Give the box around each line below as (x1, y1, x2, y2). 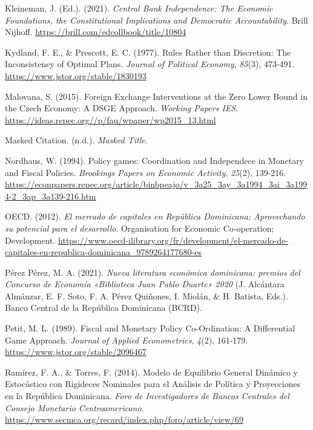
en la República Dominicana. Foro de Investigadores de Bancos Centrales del (5, 389, 289, 402)
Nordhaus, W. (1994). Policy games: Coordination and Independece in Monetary (5, 154, 305, 166)
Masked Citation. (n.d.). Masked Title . (5, 134, 148, 146)
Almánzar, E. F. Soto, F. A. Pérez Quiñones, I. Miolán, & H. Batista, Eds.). (5, 289, 288, 302)
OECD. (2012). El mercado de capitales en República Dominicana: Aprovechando (5, 210, 305, 223)
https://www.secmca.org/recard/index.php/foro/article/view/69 (5, 413, 243, 426)
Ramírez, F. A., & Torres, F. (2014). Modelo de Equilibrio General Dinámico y (5, 365, 298, 378)
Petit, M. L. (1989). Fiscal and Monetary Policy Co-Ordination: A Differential (5, 322, 295, 334)
